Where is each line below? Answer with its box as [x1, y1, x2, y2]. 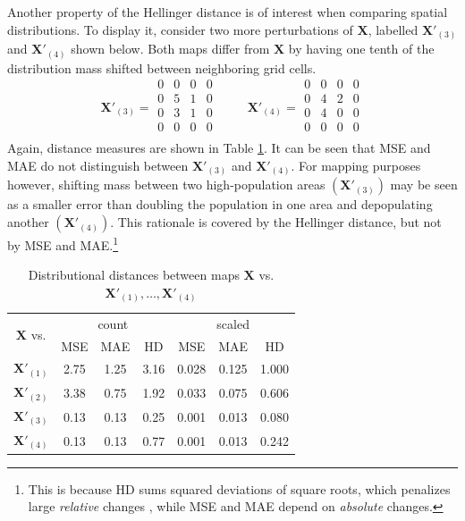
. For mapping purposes [291, 155, 421, 174]
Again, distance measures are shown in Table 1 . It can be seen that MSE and [7, 139, 431, 157]
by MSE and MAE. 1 [7, 233, 119, 254]
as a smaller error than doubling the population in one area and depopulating [7, 195, 433, 214]
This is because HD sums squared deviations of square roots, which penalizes [28, 479, 451, 498]
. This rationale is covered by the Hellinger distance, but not [110, 213, 442, 231]
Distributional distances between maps [28, 265, 240, 284]
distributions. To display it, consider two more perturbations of [7, 20, 353, 38]
